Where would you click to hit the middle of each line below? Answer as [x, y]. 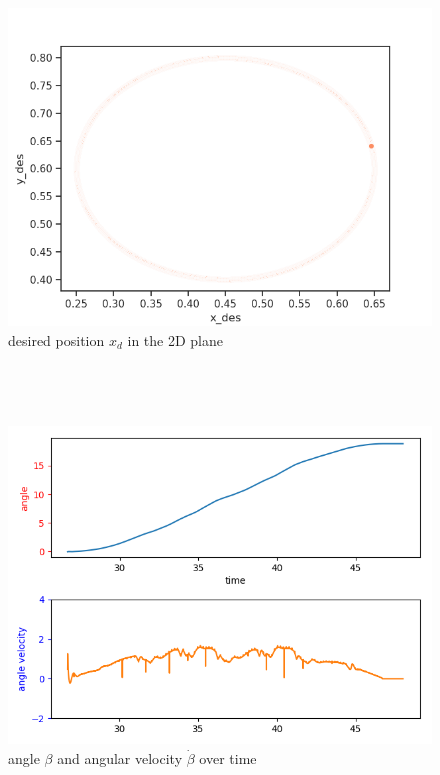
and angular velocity [120, 757]
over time [228, 757]
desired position [56, 339]
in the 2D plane [175, 339]
